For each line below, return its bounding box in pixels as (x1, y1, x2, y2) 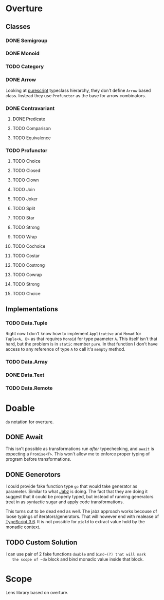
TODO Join (12, 187, 35, 193)
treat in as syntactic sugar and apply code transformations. (5, 499, 124, 505)
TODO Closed (12, 168, 41, 173)
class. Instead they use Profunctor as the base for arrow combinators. (5, 92, 146, 98)
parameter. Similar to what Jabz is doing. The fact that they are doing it (5, 489, 148, 494)
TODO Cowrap (12, 272, 42, 278)
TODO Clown (12, 177, 39, 183)
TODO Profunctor (5, 147, 48, 154)
